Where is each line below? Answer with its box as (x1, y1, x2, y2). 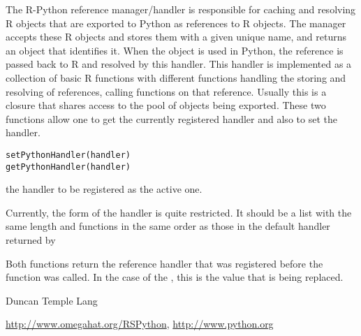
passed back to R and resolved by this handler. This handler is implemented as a (6, 57, 352, 71)
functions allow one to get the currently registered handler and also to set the (6, 111, 337, 126)
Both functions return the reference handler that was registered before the (6, 256, 323, 270)
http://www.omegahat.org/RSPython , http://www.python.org (6, 316, 274, 331)
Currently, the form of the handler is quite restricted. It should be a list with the (6, 205, 352, 219)
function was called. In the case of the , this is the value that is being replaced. (6, 270, 344, 284)
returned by (6, 233, 56, 247)
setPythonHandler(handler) (6, 149, 131, 160)
